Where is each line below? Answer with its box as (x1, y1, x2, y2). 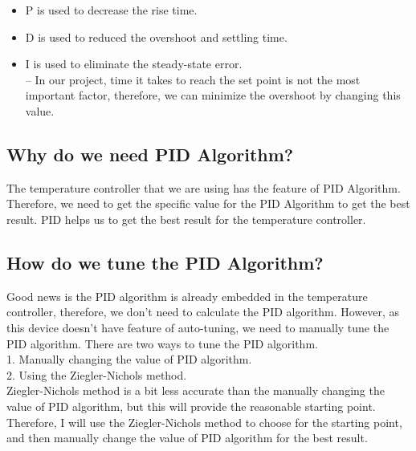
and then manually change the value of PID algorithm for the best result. (6, 429, 368, 446)
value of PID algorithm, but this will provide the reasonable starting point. (6, 397, 376, 414)
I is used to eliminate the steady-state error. (25, 55, 243, 72)
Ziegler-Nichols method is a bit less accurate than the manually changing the (6, 382, 385, 399)
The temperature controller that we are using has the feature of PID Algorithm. (6, 179, 401, 196)
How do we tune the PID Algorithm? (6, 250, 324, 274)
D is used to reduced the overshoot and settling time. (25, 28, 288, 45)
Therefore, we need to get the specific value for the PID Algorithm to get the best (6, 195, 410, 212)
